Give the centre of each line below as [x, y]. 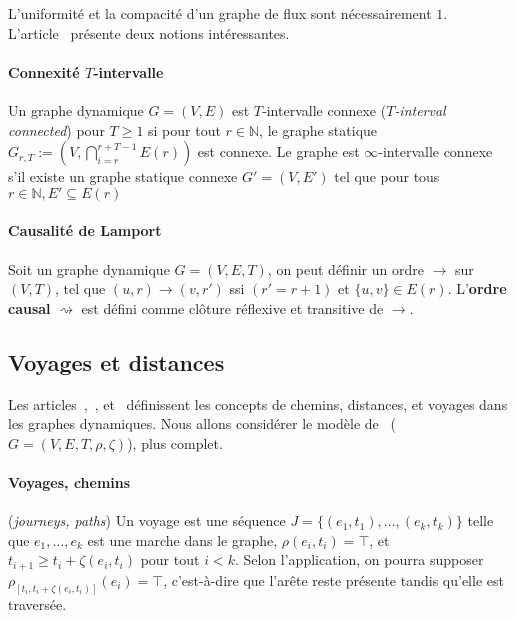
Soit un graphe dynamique [89, 268]
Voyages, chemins [69, 481]
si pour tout [184, 129]
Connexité [44, 71]
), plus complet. [175, 442]
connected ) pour [56, 129]
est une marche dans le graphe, [182, 539]
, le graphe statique [318, 129]
